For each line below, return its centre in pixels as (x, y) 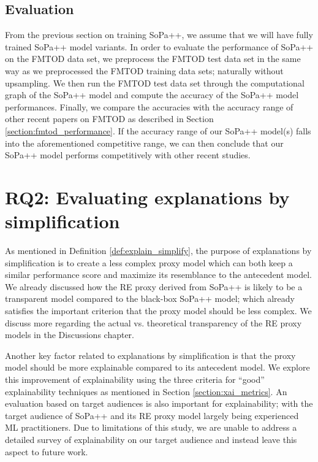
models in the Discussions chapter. (70, 335)
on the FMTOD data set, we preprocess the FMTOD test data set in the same (153, 59)
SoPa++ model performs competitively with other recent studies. (128, 155)
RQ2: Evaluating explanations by (147, 197)
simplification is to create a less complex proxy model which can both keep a (149, 262)
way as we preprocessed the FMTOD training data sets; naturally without (144, 70)
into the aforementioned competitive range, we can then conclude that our (144, 143)
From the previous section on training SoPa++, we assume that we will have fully (159, 35)
